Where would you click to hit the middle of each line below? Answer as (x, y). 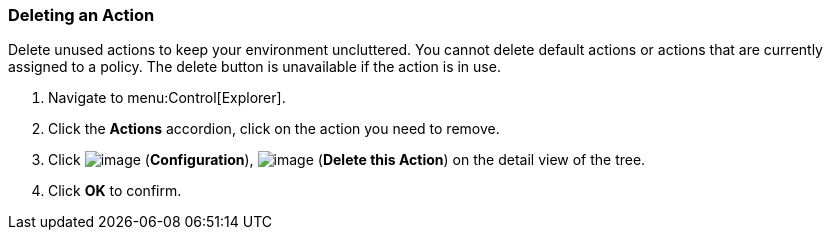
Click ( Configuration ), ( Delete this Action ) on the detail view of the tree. (347, 160)
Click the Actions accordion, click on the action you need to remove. (274, 129)
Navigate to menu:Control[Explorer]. (167, 98)
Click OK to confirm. (115, 191)
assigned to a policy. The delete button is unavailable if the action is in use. (254, 67)
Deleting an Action (81, 15)
